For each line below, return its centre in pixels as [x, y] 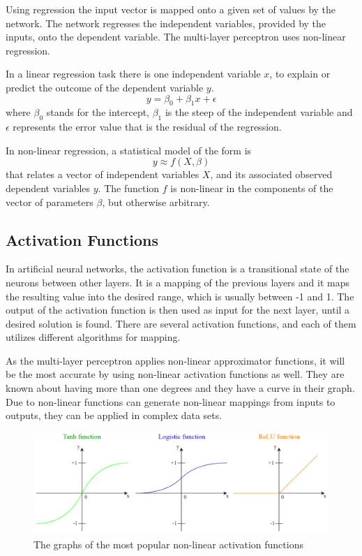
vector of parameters [50, 202]
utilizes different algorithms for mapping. [93, 337]
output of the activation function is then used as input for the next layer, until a [178, 310]
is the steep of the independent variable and [259, 112]
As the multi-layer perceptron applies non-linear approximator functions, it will [175, 360]
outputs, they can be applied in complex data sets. [114, 415]
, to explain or [300, 74]
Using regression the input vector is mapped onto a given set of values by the [171, 9]
